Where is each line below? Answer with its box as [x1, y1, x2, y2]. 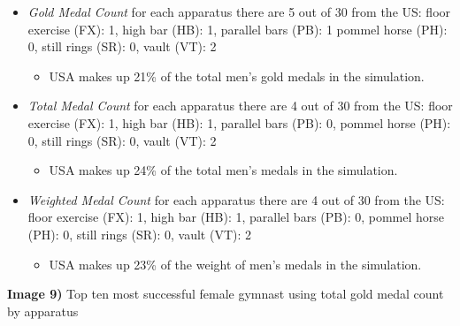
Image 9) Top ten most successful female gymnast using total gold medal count [7, 284, 444, 303]
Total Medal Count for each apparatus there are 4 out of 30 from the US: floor [27, 96, 453, 115]
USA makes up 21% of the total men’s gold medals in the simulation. [49, 66, 425, 85]
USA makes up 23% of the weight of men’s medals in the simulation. [49, 254, 422, 273]
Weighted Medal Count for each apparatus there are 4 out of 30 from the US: [27, 190, 445, 208]
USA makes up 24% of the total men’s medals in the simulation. [49, 161, 398, 179]
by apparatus [7, 301, 79, 320]
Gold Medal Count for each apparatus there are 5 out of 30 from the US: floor [27, 3, 451, 20]
